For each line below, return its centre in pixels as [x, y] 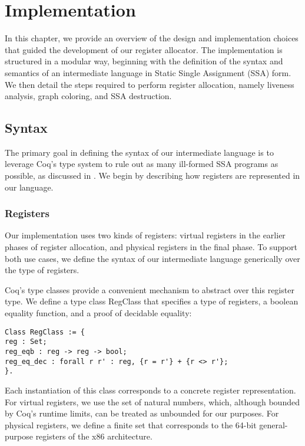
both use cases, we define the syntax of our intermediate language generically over [152, 258]
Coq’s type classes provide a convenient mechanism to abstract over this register [150, 289]
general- [273, 424]
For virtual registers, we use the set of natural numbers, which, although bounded [152, 401]
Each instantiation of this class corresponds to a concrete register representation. [150, 390]
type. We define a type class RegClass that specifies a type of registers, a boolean [152, 301]
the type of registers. [42, 270]
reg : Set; [26, 342]
